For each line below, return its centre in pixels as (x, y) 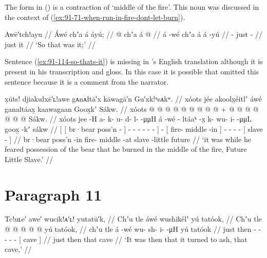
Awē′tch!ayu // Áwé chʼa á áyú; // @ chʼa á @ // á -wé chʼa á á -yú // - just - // (133, 34)
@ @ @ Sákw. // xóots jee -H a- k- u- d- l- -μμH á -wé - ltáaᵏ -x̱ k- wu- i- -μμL (128, 119)
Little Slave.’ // (29, 159)
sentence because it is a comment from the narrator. (87, 81)
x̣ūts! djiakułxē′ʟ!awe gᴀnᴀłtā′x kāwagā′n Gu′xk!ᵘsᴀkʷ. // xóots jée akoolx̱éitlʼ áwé (133, 99)
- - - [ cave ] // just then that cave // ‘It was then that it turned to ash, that (126, 239)
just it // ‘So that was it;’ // (50, 44)
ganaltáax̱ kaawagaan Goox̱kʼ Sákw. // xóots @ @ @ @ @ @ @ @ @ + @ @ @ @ (132, 108)
